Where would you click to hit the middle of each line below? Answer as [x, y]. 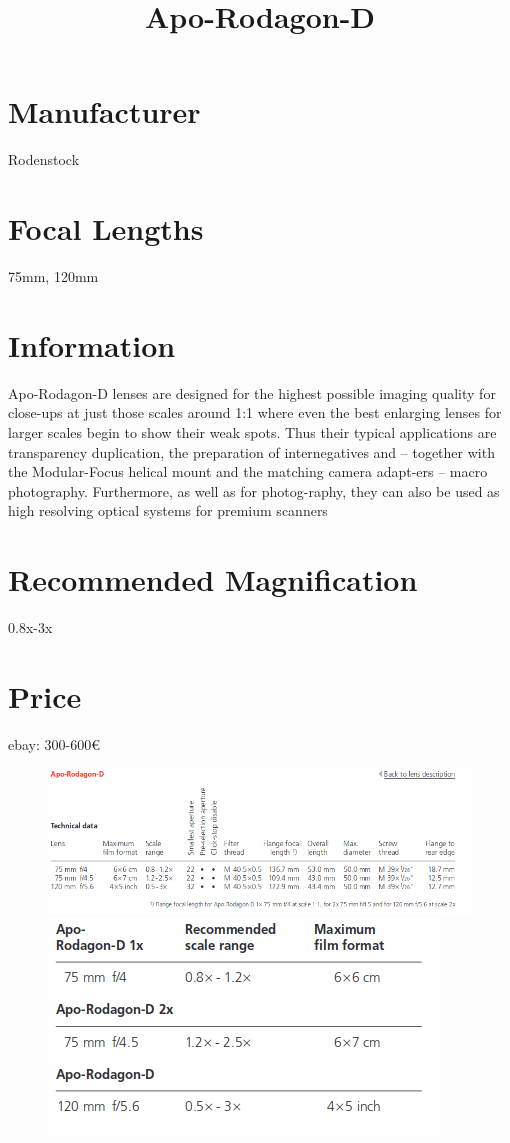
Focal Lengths [106, 228]
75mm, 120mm [53, 276]
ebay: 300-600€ [54, 743]
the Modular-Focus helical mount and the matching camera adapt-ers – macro [248, 471]
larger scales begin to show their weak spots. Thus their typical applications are [252, 431]
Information [92, 344]
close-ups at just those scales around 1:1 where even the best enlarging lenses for [255, 412]
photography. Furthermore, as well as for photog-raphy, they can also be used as [254, 490]
